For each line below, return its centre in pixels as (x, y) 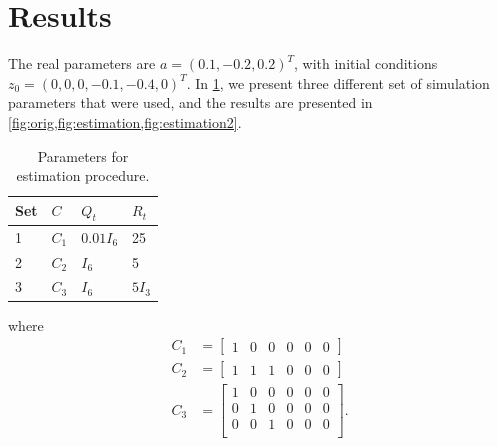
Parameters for (83, 155)
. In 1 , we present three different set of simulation (338, 82)
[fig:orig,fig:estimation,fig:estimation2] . (125, 121)
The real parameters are (82, 63)
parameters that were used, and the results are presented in (190, 102)
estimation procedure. (83, 175)
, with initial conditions (366, 63)
